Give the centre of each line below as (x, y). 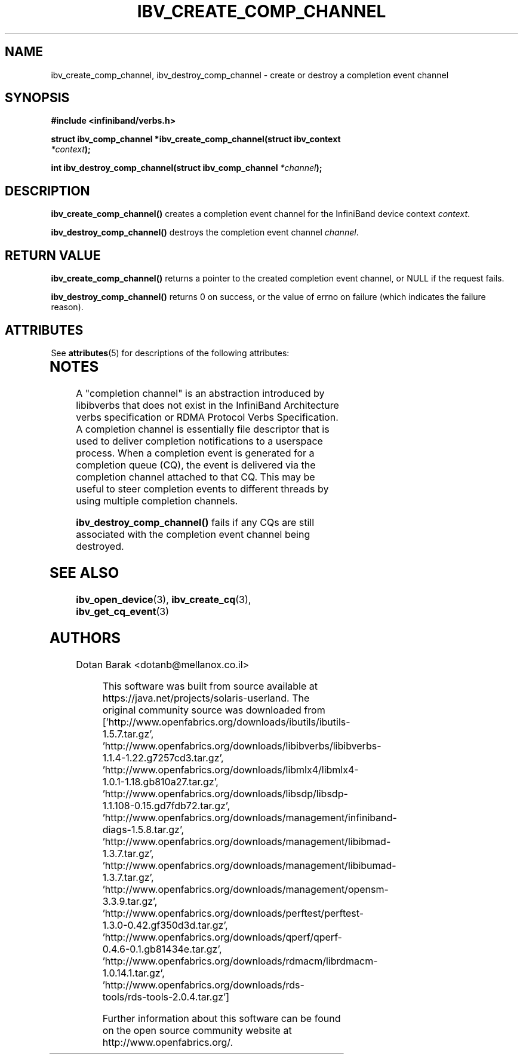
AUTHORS (85, 638)
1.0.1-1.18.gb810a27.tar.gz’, (160, 781)
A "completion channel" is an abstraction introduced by (200, 393)
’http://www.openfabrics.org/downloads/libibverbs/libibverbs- (242, 746)
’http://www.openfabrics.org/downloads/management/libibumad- (249, 865)
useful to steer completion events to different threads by (202, 489)
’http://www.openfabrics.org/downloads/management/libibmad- (247, 841)
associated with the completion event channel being (193, 534)
